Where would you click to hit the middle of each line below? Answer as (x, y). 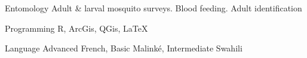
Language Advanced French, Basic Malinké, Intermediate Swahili (124, 48)
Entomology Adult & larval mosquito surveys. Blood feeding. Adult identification (153, 8)
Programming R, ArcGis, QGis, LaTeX (76, 28)
